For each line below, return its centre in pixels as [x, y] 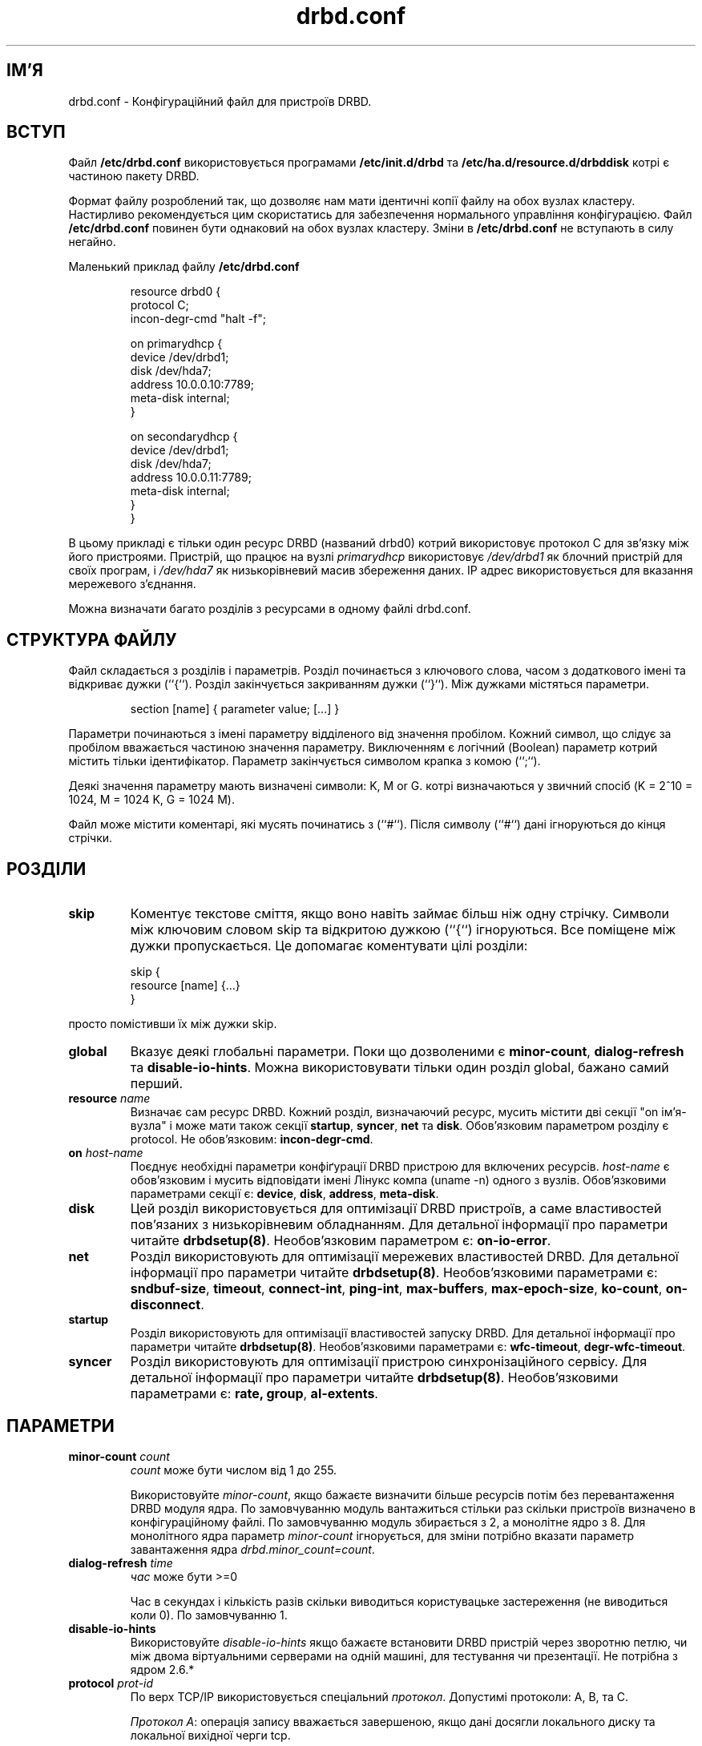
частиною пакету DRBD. [134, 176]
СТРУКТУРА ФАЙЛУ [92, 639]
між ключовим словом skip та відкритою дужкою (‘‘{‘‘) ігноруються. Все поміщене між [403, 930]
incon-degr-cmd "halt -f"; [198, 319]
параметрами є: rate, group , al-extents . [254, 1394]
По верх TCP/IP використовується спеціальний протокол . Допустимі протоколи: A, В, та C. [379, 1696]
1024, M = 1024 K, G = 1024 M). [151, 800]
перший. [156, 1084]
